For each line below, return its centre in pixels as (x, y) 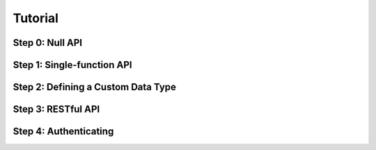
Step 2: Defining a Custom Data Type (95, 87)
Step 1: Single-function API (72, 65)
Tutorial (36, 18)
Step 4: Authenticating (63, 132)
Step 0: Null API (48, 43)
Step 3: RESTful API (56, 109)
